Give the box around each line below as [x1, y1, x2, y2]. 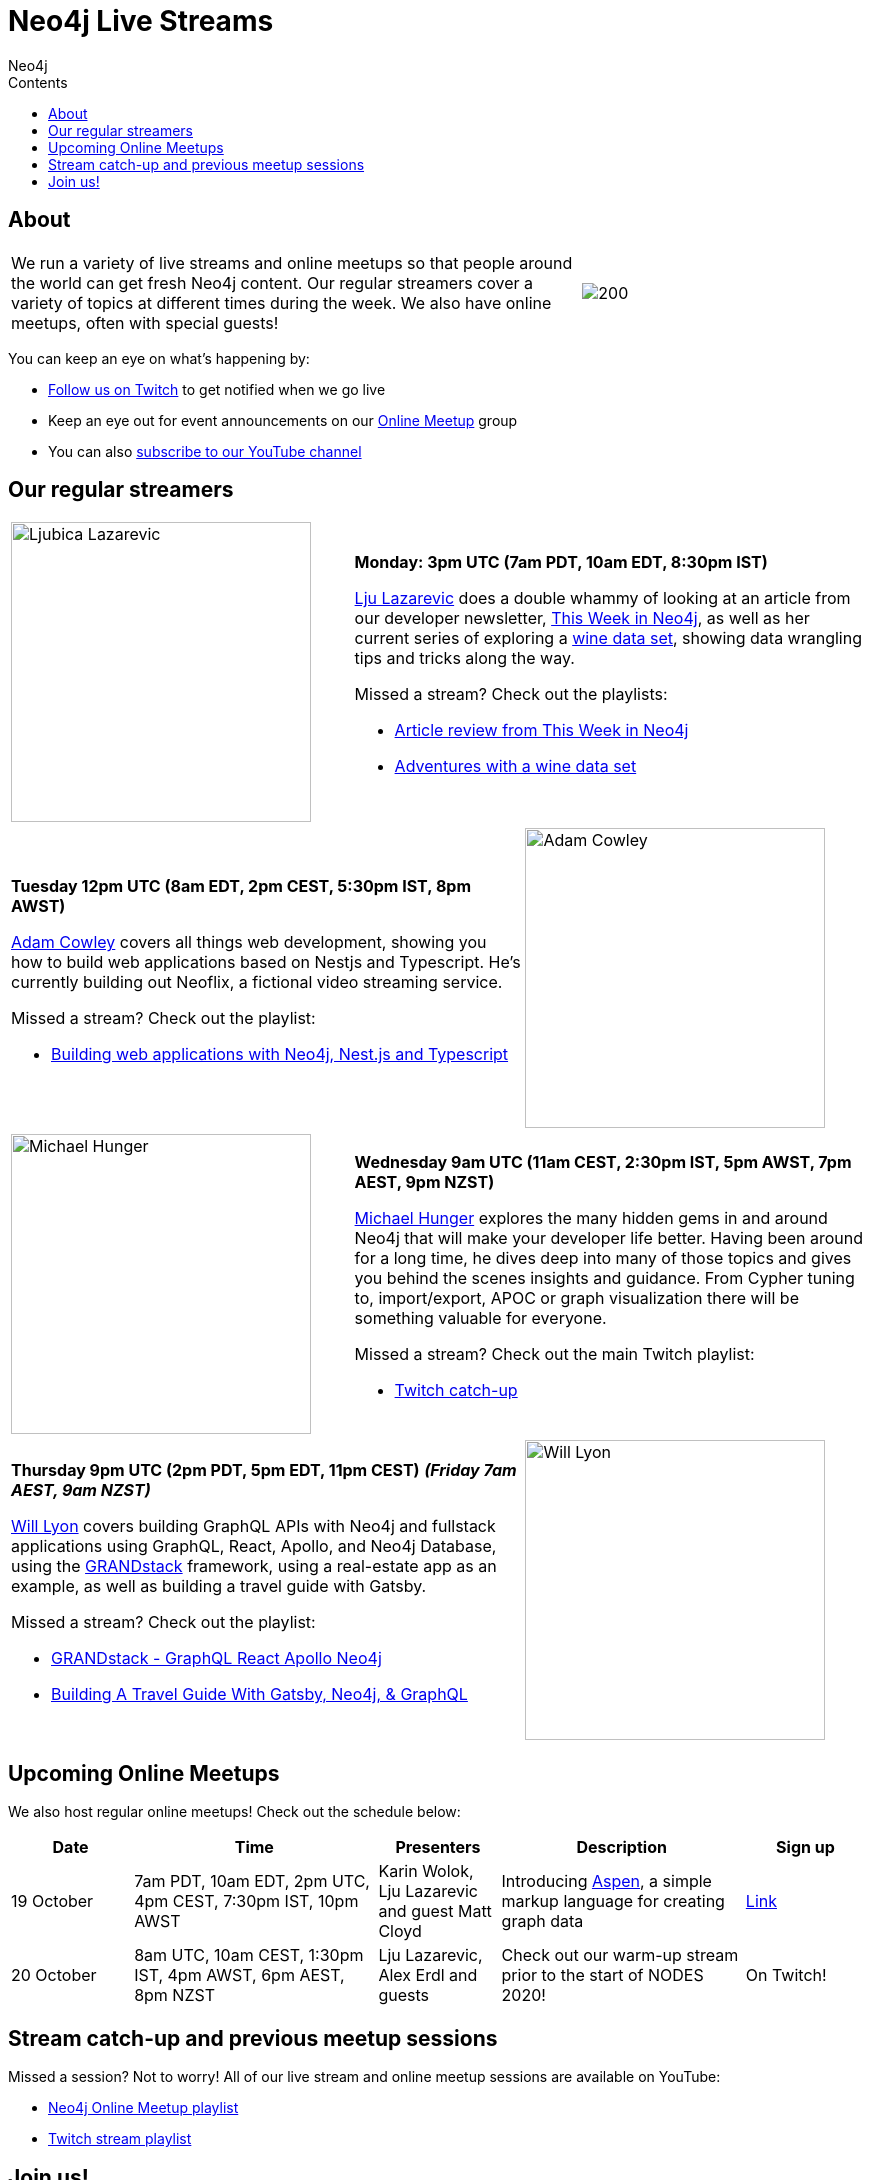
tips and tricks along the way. [354, 648, 575, 669]
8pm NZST [134, 1985, 215, 2006]
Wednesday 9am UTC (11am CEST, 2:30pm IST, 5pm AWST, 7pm [354, 1152, 852, 1173]
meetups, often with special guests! [11, 312, 279, 333]
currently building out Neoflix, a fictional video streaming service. [11, 972, 503, 993]
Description [576, 1837, 667, 1858]
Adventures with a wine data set [394, 756, 637, 777]
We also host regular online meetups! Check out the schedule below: [8, 1803, 461, 1821]
